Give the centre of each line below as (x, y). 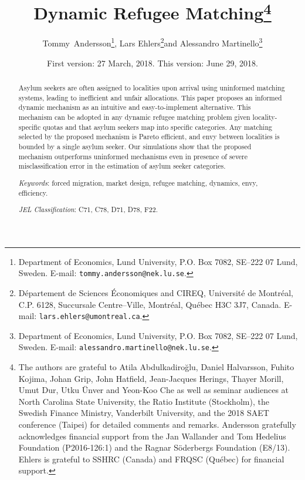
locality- (265, 117)
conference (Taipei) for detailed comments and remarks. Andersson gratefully (157, 424)
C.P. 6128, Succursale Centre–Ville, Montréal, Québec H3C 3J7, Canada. (150, 304)
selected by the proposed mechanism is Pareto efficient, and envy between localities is (149, 137)
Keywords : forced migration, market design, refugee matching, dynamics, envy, (138, 182)
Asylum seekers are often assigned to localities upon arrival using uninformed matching (152, 88)
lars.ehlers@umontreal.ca (89, 317)
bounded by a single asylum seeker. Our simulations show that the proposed (135, 147)
